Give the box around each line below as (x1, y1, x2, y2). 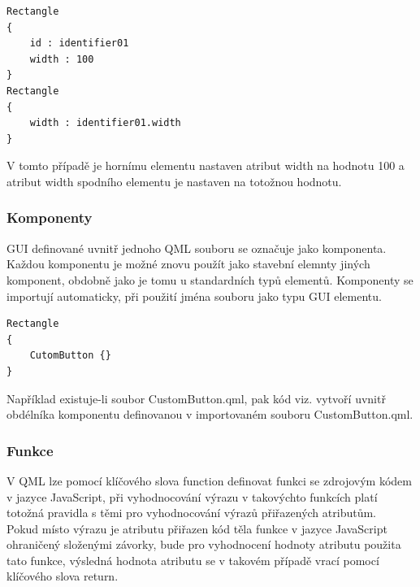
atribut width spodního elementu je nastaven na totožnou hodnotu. (6, 172, 342, 189)
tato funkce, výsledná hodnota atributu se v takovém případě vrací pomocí (6, 551, 379, 568)
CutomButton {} (29, 350, 111, 362)
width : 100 (29, 53, 94, 65)
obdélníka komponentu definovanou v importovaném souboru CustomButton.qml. (6, 406, 414, 423)
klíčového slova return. (6, 567, 119, 585)
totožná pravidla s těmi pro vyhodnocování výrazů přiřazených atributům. (6, 504, 376, 521)
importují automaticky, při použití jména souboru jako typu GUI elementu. (6, 287, 382, 304)
